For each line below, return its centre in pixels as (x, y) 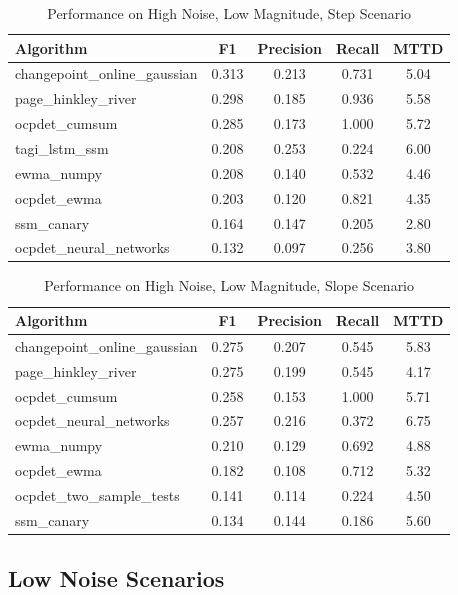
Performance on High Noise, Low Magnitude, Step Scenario (229, 13)
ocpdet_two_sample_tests (97, 494)
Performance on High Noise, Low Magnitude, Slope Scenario (229, 285)
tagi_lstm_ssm (62, 147)
